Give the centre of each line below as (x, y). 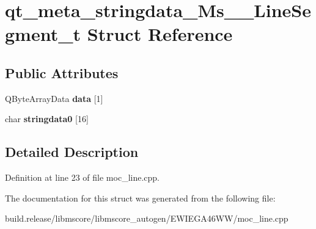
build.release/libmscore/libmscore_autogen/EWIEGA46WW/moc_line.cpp (147, 218)
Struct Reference (160, 34)
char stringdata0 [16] (47, 119)
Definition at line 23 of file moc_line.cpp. (82, 177)
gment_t (43, 34)
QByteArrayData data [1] (54, 98)
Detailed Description (72, 152)
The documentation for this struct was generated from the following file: (140, 198)
